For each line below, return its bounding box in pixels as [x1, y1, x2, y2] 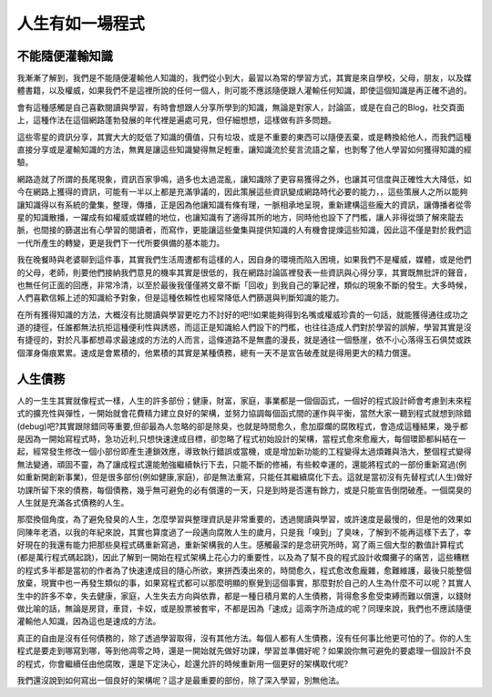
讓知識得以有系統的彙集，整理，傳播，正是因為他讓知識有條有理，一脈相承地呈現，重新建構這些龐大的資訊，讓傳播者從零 [16, 199, 472, 210]
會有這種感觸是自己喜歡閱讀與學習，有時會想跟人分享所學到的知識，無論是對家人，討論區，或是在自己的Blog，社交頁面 [16, 101, 465, 113]
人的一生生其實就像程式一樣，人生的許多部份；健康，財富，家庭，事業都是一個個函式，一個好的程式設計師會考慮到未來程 [16, 395, 472, 405]
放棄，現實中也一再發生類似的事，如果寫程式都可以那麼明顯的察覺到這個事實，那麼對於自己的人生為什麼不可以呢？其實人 [16, 578, 472, 589]
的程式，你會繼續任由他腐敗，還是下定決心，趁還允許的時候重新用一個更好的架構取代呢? [16, 658, 349, 669]
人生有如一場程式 [16, 14, 146, 34]
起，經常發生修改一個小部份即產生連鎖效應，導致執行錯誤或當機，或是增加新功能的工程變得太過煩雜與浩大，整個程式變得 [16, 446, 472, 457]
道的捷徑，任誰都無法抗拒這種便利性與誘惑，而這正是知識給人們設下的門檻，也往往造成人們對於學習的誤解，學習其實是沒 [16, 322, 472, 333]
